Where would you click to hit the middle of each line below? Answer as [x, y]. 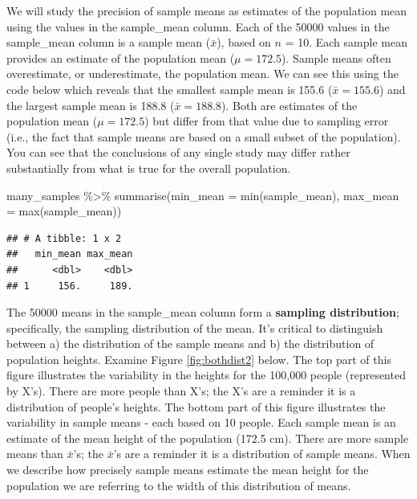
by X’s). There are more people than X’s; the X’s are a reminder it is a [181, 391]
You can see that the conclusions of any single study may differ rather [178, 152]
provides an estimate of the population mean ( [121, 57]
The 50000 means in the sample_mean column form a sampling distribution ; [203, 312]
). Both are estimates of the [289, 105]
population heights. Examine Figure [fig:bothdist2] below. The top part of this [199, 359]
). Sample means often [336, 57]
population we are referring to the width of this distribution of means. [179, 485]
